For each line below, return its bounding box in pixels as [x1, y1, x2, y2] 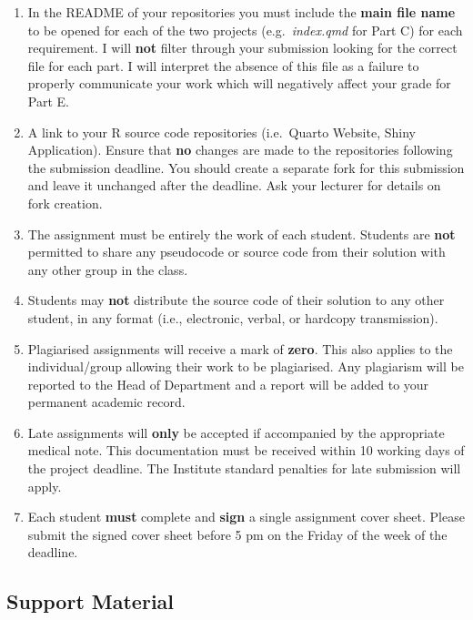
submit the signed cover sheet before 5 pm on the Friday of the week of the [27, 524, 448, 544]
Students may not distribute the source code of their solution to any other [27, 290, 445, 310]
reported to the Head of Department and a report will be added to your [27, 374, 429, 393]
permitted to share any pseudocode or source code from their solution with [27, 242, 446, 261]
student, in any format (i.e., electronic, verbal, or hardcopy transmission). [27, 308, 438, 327]
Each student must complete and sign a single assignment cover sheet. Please [27, 507, 465, 526]
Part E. [27, 91, 69, 110]
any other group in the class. [27, 259, 188, 279]
